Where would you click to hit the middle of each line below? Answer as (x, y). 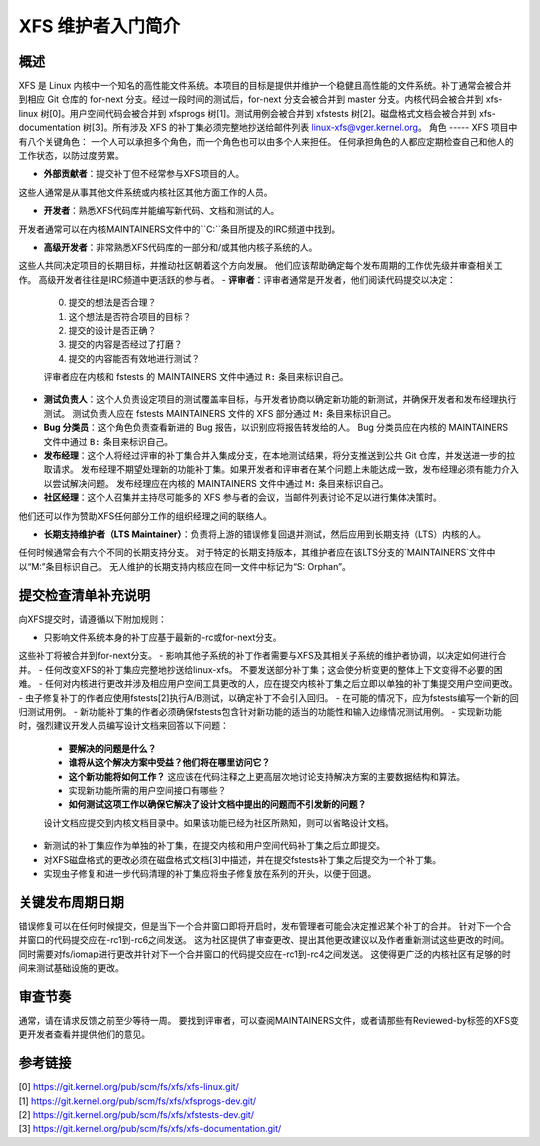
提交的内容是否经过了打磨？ (125, 344)
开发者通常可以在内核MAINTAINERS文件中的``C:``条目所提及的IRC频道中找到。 (179, 229)
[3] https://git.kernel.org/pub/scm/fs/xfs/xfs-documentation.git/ (150, 1129)
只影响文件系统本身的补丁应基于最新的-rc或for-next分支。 (162, 637)
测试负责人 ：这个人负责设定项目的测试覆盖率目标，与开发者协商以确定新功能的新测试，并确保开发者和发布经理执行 (280, 399)
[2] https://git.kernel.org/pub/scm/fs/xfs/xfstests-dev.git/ (136, 1114)
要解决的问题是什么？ (112, 748)
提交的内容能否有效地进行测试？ (134, 358)
